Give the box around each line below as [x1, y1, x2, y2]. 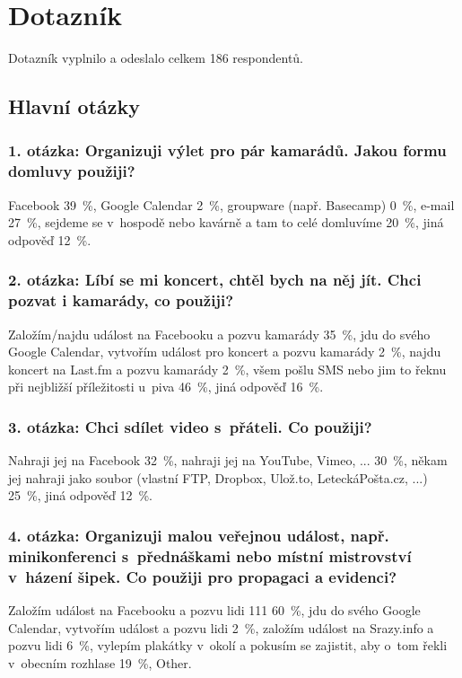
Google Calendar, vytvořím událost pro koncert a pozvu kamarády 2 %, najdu [8, 342, 441, 361]
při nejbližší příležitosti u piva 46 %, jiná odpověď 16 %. [8, 377, 324, 396]
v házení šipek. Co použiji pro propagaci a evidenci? [8, 565, 397, 587]
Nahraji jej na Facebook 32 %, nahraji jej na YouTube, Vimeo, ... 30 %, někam [8, 451, 448, 470]
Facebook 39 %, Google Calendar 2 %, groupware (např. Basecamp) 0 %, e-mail [8, 195, 455, 214]
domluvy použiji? [8, 160, 135, 182]
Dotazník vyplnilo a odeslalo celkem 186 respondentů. [8, 48, 304, 67]
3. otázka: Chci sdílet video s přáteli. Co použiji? [8, 415, 372, 437]
